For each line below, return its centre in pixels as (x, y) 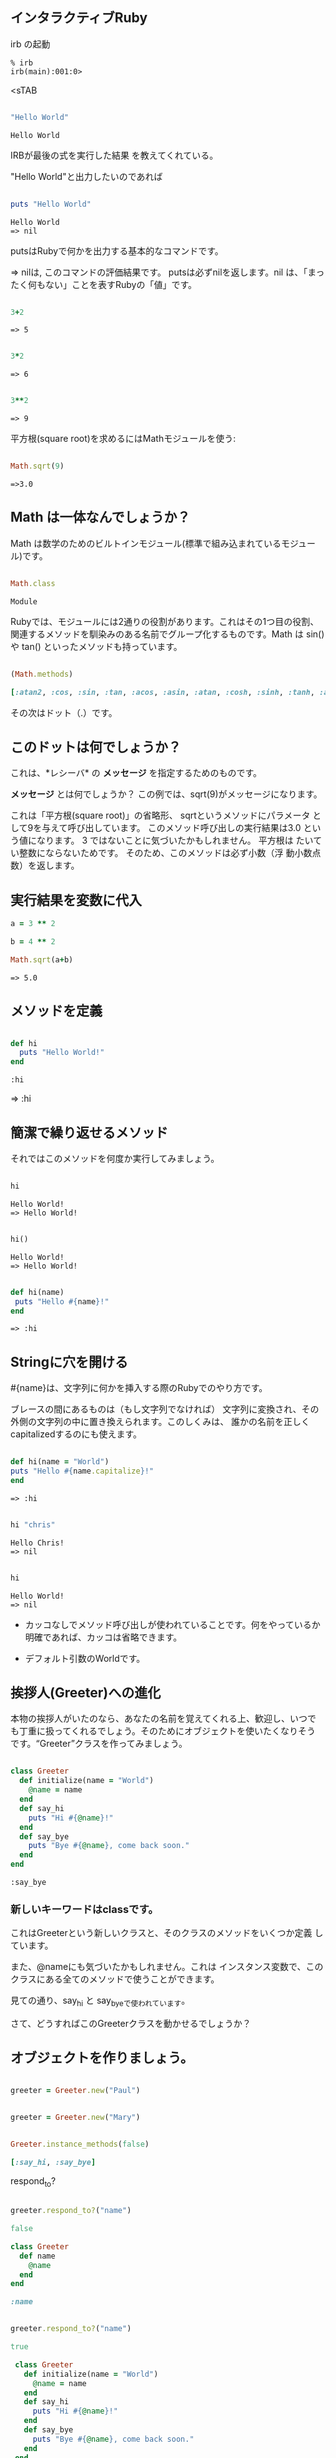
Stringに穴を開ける (69, 1361)
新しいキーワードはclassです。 (84, 1909)
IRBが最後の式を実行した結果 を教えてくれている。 (114, 155)
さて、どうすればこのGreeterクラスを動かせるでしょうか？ (131, 2024)
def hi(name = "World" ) (60, 1462)
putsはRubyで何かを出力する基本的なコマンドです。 (117, 250)
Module (24, 601)
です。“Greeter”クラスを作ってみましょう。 (99, 1744)
